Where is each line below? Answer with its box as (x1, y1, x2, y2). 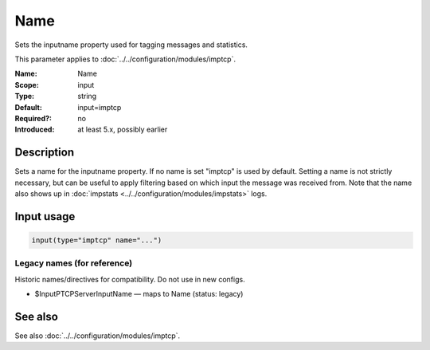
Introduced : (14, 124, 55, 135)
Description (14, 146, 75, 159)
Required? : (14, 113, 52, 123)
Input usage (14, 210, 76, 223)
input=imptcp (77, 102, 122, 112)
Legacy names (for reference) (14, 258, 133, 269)
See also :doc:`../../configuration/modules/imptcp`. (14, 331, 181, 340)
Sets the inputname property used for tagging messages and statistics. (14, 40, 248, 49)
